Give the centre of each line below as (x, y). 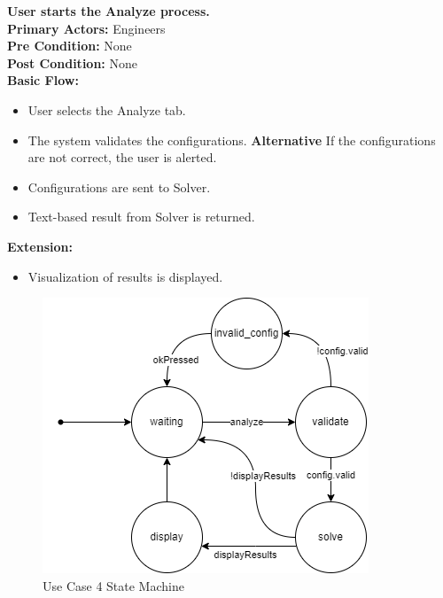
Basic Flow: (43, 80)
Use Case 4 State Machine (113, 585)
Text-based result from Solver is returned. (141, 217)
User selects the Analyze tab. (107, 109)
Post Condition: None (72, 62)
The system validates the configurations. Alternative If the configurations (232, 140)
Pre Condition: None (70, 46)
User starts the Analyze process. (109, 11)
